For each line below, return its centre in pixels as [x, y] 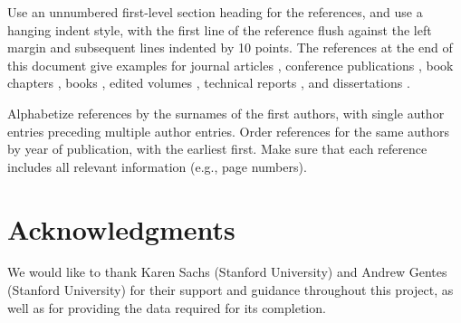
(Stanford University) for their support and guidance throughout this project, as [230, 290]
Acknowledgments [121, 228]
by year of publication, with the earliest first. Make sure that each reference [217, 149]
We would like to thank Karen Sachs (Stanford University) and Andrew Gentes [227, 272]
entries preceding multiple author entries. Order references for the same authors [229, 131]
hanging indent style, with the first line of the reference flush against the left [220, 29]
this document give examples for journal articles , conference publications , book [230, 65]
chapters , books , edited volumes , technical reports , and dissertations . [209, 83]
